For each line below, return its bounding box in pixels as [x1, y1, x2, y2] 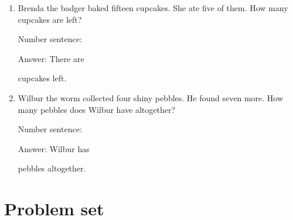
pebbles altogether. [18, 162, 86, 174]
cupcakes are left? [18, 13, 82, 25]
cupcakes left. [18, 72, 67, 84]
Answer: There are [18, 52, 84, 64]
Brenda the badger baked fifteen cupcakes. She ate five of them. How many [18, 2, 288, 13]
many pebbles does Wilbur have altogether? [18, 103, 175, 115]
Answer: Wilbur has [18, 142, 90, 154]
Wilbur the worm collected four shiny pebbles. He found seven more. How [18, 91, 284, 104]
